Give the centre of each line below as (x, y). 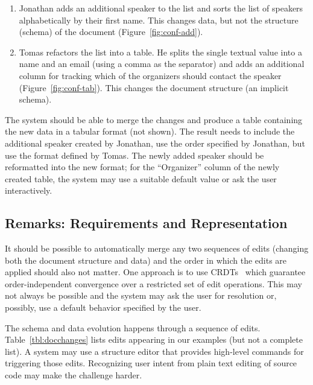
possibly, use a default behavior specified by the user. (103, 307)
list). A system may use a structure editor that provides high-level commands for (154, 351)
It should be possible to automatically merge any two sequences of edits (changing (157, 248)
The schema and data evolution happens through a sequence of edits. (133, 327)
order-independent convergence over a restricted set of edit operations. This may (153, 283)
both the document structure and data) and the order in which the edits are (146, 260)
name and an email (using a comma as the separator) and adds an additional (162, 64)
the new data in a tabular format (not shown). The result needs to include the (150, 131)
